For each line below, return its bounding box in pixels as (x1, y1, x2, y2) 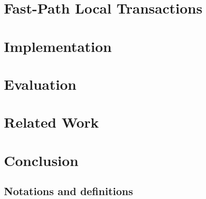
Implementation (4, 36, 112, 56)
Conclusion (4, 150, 79, 170)
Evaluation (4, 74, 76, 94)
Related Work (4, 112, 99, 132)
